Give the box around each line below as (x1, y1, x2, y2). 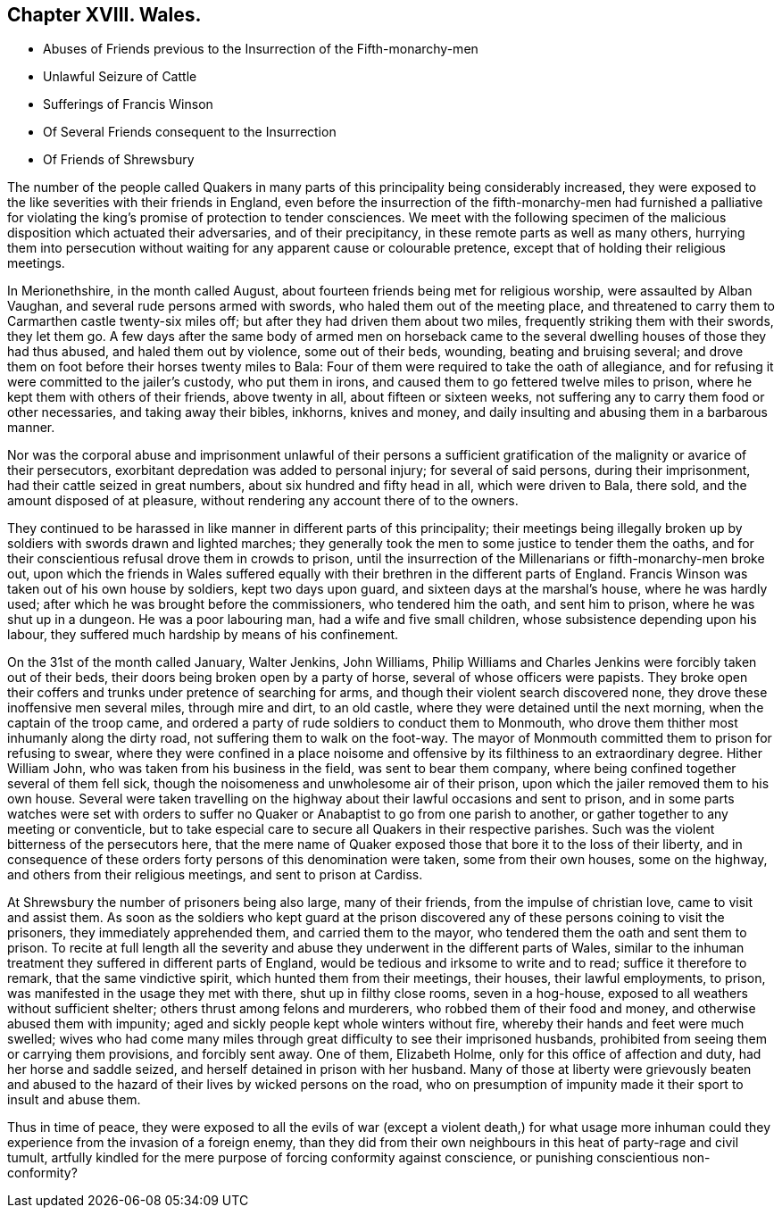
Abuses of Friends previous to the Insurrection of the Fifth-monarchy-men (43, 41, 478, 57)
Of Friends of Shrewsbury (43, 152, 195, 168)
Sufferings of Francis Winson (43, 96, 213, 112)
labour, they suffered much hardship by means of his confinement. (7, 627, 399, 643)
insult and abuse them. (7, 1092, 141, 1108)
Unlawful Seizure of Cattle (43, 69, 197, 85)
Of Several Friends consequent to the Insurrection (43, 124, 337, 140)
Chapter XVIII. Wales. (7, 4, 202, 26)
